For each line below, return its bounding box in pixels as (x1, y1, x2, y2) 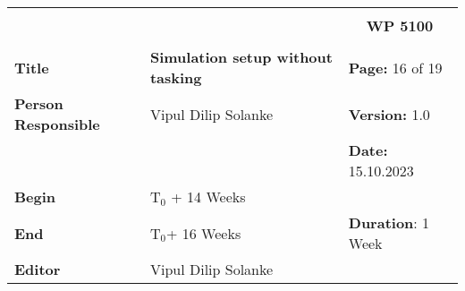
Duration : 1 (348, 212, 430, 233)
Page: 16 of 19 (348, 56, 443, 78)
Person (14, 93, 63, 114)
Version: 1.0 (348, 103, 430, 124)
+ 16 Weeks (166, 222, 241, 244)
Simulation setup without (149, 47, 333, 67)
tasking (149, 67, 202, 88)
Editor (14, 259, 61, 279)
